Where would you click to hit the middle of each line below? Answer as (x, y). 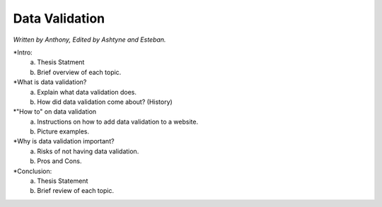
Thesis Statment (61, 62)
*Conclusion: (33, 171)
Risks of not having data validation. (88, 151)
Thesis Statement (63, 181)
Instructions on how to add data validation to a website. (117, 122)
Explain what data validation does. (87, 92)
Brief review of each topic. (76, 191)
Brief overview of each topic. (79, 72)
